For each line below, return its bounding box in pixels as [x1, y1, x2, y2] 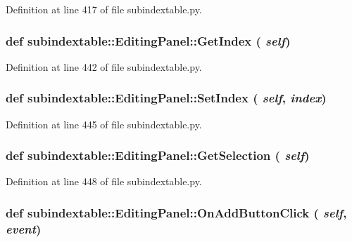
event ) [6, 220, 42, 237]
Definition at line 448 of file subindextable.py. [6, 174, 202, 189]
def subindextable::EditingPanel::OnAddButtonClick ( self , [6, 203, 347, 221]
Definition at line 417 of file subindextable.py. [6, 2, 202, 16]
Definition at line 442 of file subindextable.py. [6, 59, 202, 74]
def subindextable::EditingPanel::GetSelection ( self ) [6, 147, 310, 164]
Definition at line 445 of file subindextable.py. [6, 116, 202, 131]
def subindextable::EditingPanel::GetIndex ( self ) [6, 32, 291, 49]
